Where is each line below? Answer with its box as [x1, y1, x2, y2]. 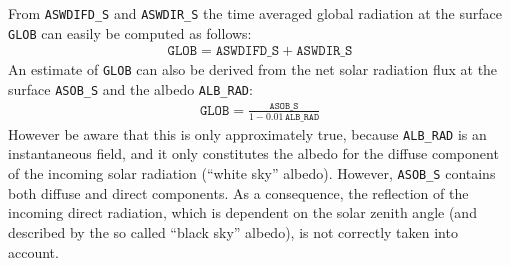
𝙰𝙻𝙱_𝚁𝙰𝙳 [284, 111, 320, 122]
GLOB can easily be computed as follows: [8, 22, 252, 43]
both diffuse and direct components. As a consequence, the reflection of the [8, 182, 469, 203]
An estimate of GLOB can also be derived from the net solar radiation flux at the [8, 59, 498, 80]
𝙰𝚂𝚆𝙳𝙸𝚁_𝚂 [296, 44, 353, 59]
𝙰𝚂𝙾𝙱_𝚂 [269, 100, 299, 111]
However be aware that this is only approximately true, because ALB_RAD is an [8, 123, 487, 144]
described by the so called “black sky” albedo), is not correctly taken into [8, 221, 458, 242]
